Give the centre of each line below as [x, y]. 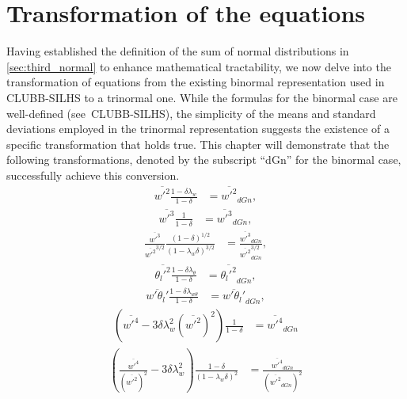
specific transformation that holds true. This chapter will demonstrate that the [198, 144]
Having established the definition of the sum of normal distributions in [178, 51]
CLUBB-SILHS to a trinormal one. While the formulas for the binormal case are [202, 97]
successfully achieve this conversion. [93, 175]
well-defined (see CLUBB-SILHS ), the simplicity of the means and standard [191, 113]
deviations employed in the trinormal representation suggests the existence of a [198, 129]
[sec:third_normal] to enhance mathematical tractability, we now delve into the [199, 66]
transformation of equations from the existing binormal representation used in [196, 82]
